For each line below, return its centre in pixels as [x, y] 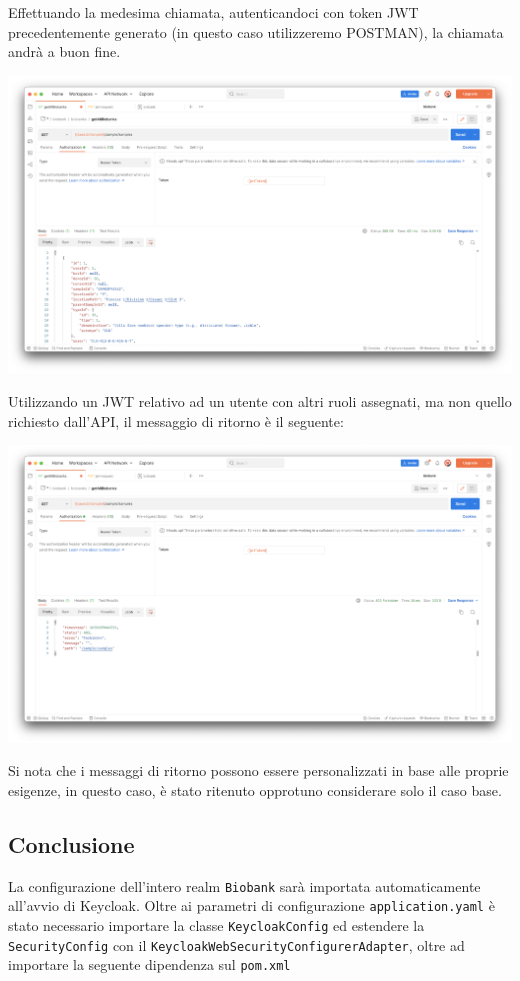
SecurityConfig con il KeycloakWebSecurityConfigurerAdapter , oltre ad [236, 944]
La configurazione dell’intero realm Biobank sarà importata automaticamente [244, 885]
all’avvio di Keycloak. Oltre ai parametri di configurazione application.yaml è [251, 905]
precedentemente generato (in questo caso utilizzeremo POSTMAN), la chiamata [256, 31]
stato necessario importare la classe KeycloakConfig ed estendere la [216, 924]
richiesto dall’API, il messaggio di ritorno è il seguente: [176, 420]
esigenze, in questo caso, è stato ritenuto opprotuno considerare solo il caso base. [255, 789]
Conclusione [71, 843]
